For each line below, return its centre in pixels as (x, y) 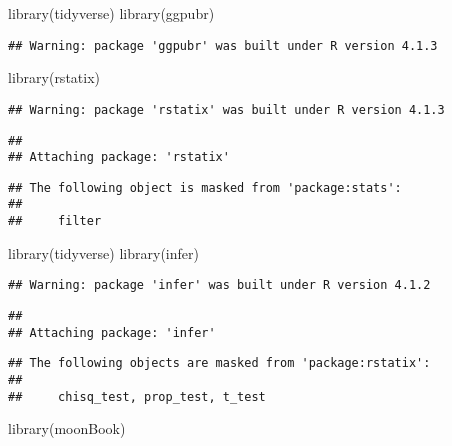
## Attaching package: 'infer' (112, 332)
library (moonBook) (67, 428)
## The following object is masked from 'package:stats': (205, 187)
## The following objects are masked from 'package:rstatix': (219, 363)
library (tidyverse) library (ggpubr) (111, 13)
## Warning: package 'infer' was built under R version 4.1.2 (219, 285)
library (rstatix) (54, 77)
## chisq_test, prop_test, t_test (137, 396)
